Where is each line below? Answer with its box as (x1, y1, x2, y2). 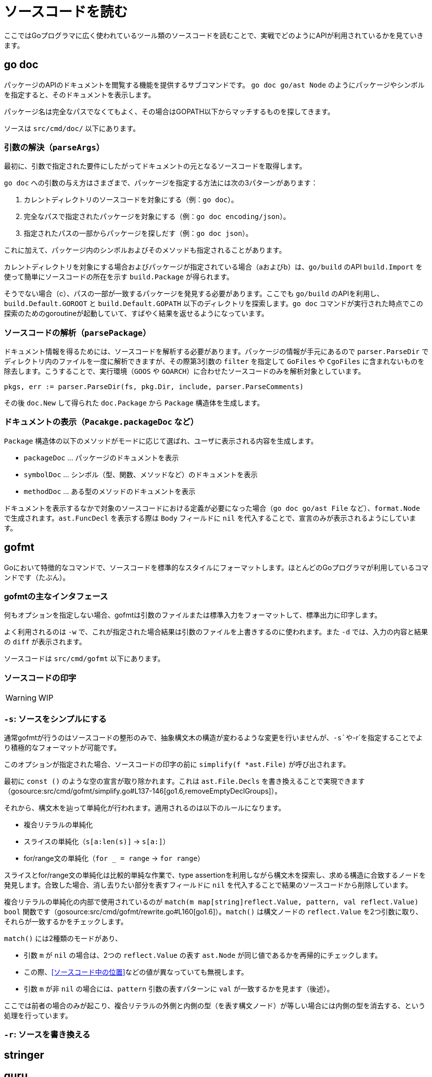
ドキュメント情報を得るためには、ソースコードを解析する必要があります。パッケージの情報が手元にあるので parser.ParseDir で (4, 347, 429, 356)
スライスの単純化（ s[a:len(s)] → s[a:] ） (24, 837, 170, 846)
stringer (4, 1048, 44, 1061)
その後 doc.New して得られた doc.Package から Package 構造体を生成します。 (4, 399, 264, 407)
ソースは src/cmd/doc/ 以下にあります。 (4, 124, 140, 133)
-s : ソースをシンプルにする (4, 714, 107, 724)
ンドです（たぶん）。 (4, 573, 70, 582)
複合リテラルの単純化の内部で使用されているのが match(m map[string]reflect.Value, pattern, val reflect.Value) (4, 897, 419, 906)
